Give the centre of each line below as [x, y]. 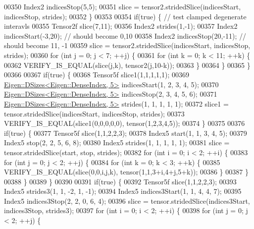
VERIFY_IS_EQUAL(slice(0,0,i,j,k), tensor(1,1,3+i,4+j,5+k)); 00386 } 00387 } [126, 172]
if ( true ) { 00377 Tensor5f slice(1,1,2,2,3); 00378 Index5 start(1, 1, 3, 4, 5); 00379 [126, 133]
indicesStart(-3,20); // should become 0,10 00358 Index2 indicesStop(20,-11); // [125, 35]
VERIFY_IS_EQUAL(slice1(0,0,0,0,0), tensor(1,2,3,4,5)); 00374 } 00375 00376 [125, 123]
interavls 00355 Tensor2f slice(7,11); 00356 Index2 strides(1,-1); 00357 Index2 [121, 26]
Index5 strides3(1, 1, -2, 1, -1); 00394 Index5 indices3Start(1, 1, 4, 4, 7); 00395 [123, 191]
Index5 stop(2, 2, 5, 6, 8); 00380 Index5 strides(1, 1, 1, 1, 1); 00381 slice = [117, 143]
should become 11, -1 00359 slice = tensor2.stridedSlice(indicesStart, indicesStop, [127, 45]
